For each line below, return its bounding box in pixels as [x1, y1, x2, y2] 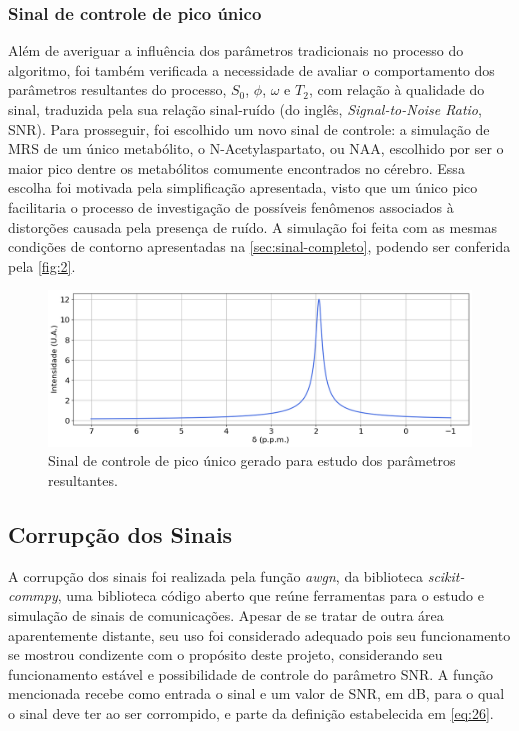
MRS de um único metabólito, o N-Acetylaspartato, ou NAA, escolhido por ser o [8, 138, 504, 159]
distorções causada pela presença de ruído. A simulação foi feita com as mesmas [8, 216, 498, 237]
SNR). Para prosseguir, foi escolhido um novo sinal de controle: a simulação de [8, 118, 490, 139]
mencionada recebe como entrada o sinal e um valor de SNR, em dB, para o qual [8, 683, 505, 704]
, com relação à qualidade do [308, 79, 485, 100]
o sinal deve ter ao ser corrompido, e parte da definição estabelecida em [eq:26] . [8, 703, 494, 723]
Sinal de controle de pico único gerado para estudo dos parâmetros [48, 450, 456, 471]
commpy [8, 585, 58, 606]
